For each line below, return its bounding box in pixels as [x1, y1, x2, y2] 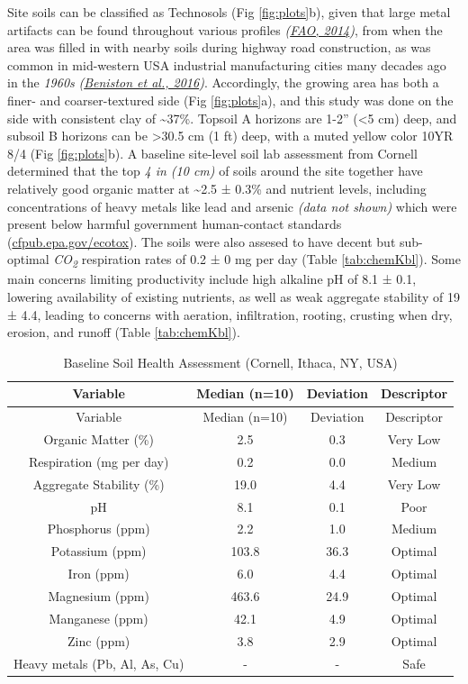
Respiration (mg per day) [28, 451, 169, 470]
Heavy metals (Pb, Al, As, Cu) [13, 653, 184, 672]
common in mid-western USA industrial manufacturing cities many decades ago [7, 55, 446, 74]
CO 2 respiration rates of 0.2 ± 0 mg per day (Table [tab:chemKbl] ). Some [53, 250, 461, 271]
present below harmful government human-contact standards [7, 214, 342, 233]
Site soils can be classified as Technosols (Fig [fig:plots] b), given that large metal [7, 3, 451, 21]
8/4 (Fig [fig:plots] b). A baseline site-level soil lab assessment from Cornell [7, 143, 418, 162]
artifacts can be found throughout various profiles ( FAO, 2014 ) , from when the [7, 20, 443, 39]
